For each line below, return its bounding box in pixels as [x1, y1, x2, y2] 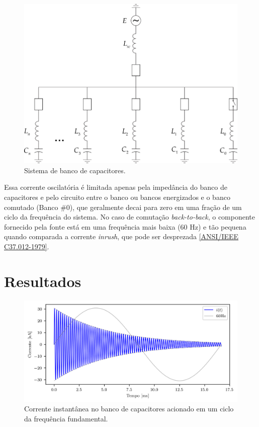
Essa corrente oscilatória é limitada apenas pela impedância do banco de [4, 182, 227, 192]
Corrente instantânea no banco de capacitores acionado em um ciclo [24, 403, 234, 414]
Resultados [4, 270, 81, 291]
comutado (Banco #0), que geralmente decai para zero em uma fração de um [4, 201, 242, 212]
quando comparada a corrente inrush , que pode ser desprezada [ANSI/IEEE [4, 231, 239, 242]
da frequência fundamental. [24, 413, 108, 423]
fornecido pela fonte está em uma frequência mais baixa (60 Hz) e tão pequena [4, 221, 246, 232]
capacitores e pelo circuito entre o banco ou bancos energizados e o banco [4, 191, 230, 202]
